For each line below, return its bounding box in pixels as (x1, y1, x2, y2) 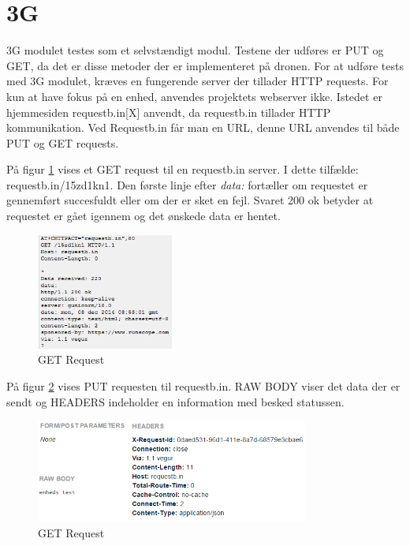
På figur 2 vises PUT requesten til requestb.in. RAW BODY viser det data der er (6, 377, 401, 394)
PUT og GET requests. (6, 134, 119, 151)
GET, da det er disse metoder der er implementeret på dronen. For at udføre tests (6, 57, 404, 73)
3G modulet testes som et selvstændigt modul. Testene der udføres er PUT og (6, 42, 384, 58)
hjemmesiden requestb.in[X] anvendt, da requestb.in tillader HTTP (6, 103, 331, 120)
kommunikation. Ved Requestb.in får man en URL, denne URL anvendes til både (6, 119, 400, 136)
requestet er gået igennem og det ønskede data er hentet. (6, 208, 281, 224)
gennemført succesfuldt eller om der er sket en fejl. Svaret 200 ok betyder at (6, 192, 374, 208)
